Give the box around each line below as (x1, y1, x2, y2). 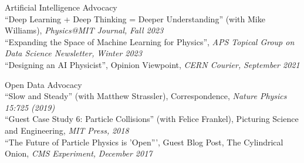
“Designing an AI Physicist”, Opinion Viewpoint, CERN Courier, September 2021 (5, 58, 300, 70)
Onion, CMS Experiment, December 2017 (5, 147, 153, 159)
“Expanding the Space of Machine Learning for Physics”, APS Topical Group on (5, 35, 295, 47)
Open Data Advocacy (5, 78, 82, 90)
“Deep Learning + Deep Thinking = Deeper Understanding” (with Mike (5, 12, 265, 25)
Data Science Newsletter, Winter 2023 (5, 47, 142, 59)
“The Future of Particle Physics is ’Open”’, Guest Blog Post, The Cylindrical (5, 135, 283, 148)
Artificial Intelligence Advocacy (5, 1, 117, 13)
